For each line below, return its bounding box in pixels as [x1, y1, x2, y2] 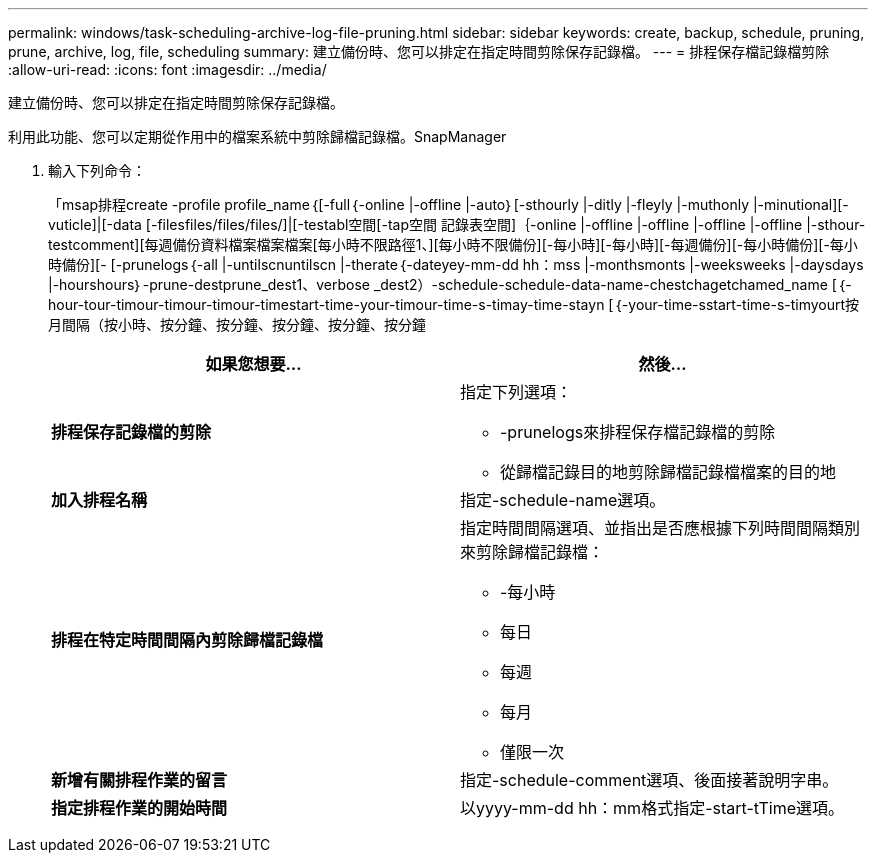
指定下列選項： [460, 382, 573, 402]
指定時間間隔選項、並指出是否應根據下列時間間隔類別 [460, 518, 861, 538]
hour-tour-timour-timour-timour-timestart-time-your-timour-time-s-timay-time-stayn [48, 296, 605, 313]
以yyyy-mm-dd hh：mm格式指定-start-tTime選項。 [460, 798, 845, 818]
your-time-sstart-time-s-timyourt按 [628, 296, 860, 313]
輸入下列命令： [48, 162, 146, 179]
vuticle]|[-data [48, 216, 142, 233]
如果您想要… [205, 354, 302, 374]
